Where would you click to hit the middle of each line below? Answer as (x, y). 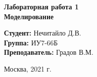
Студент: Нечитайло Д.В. (43, 33)
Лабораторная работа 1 (42, 6)
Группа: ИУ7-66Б (31, 42)
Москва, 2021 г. (28, 68)
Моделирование (29, 16)
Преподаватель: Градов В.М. (49, 52)
